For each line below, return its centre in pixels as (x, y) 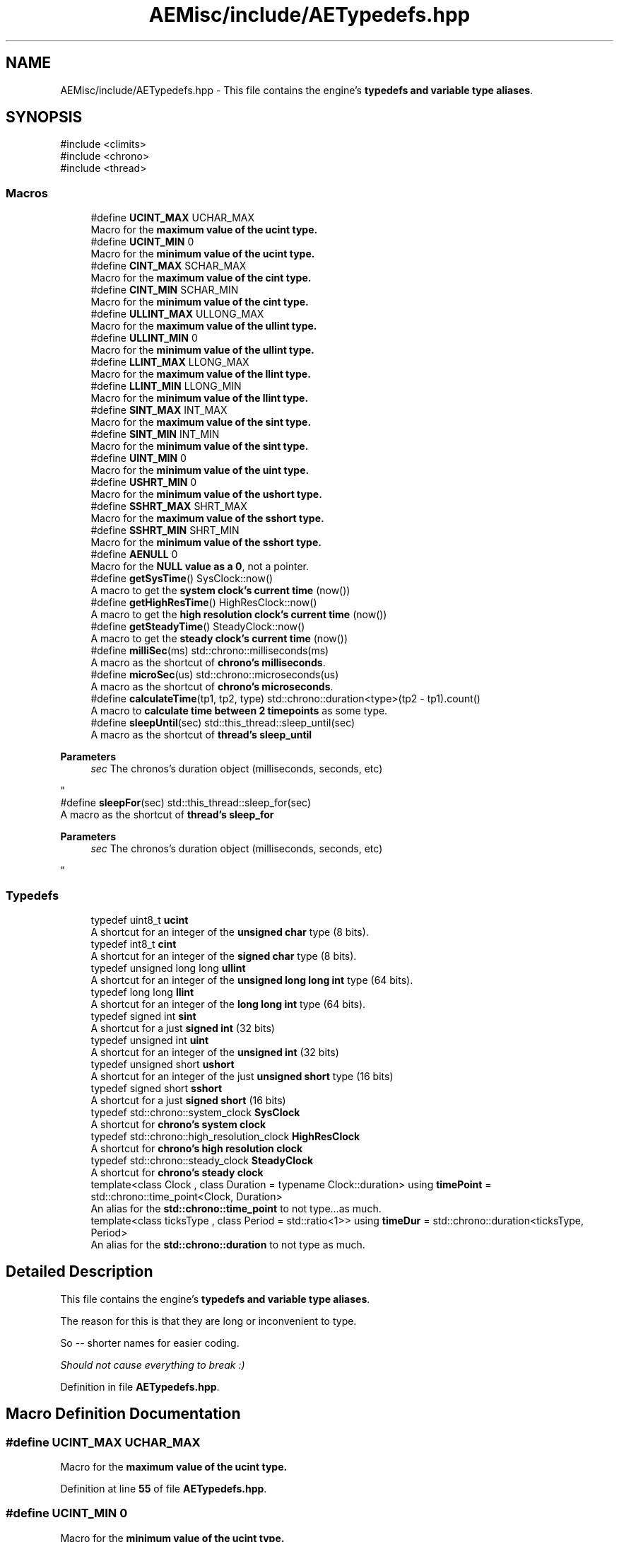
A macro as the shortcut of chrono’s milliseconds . (208, 663)
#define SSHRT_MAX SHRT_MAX (169, 506)
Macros (27, 193)
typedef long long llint (142, 992)
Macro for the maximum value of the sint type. (201, 422)
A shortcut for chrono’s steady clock (177, 1172)
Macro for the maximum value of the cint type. (201, 278)
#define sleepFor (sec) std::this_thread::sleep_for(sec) (186, 803)
